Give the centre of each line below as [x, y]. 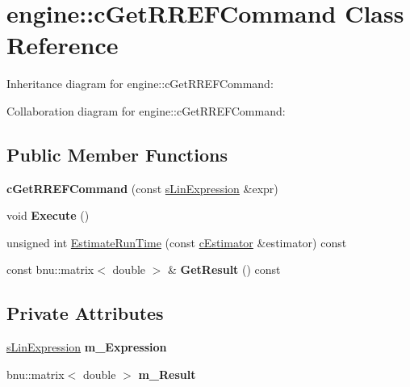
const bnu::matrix [50, 269]
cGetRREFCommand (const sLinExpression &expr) [142, 188]
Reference [63, 45]
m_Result [167, 374]
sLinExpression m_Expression [87, 347]
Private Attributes [85, 313]
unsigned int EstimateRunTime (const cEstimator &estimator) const [177, 242]
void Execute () [48, 215]
